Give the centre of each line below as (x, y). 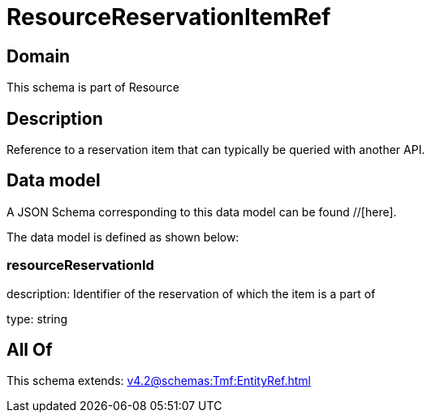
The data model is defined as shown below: (123, 237)
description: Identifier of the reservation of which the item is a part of (191, 293)
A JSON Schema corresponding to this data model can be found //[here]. (202, 212)
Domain (39, 56)
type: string (37, 319)
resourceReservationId (80, 265)
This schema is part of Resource (93, 88)
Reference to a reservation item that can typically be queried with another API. (216, 150)
